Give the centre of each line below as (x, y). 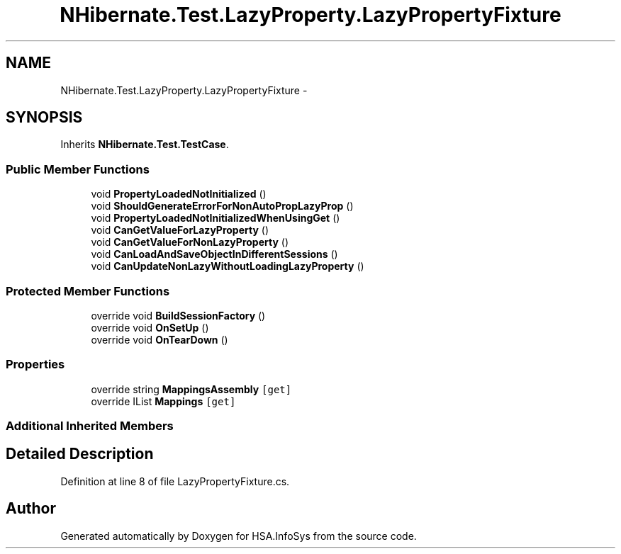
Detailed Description (80, 454)
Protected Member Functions (88, 291)
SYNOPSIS (44, 118)
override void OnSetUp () (150, 327)
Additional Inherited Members (90, 426)
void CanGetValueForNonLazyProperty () (190, 242)
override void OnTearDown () (160, 339)
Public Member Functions (78, 169)
